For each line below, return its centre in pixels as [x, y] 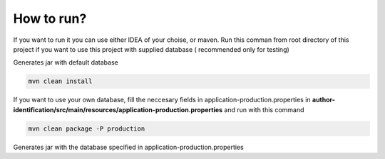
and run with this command [264, 109]
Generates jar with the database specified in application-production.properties [128, 147]
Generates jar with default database [66, 62]
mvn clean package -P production [87, 128]
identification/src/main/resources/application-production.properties [118, 109]
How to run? [50, 18]
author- [323, 100]
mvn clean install [60, 81]
